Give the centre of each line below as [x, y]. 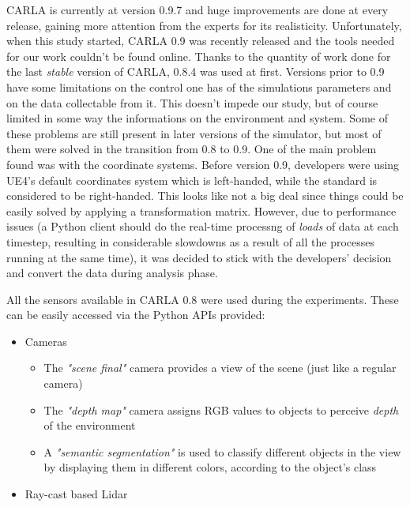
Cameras [46, 341]
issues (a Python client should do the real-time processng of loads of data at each [203, 226]
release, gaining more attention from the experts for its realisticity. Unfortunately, [204, 25]
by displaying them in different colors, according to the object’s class [210, 467]
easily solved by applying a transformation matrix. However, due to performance [201, 210]
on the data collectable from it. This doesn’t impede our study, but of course [192, 102]
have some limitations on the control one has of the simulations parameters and [199, 86]
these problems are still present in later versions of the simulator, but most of [194, 133]
